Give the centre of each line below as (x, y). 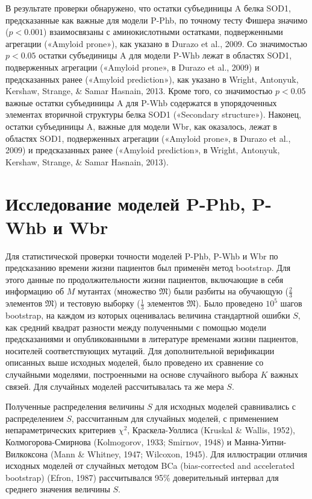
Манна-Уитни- (261, 442)
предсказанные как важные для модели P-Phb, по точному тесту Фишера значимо (157, 20)
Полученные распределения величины (75, 406)
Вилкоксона (27, 453)
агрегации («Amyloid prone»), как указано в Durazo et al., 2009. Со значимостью (156, 43)
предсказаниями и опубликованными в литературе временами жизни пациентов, (152, 339)
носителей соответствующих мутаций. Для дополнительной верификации (140, 350)
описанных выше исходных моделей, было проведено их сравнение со (135, 362)
